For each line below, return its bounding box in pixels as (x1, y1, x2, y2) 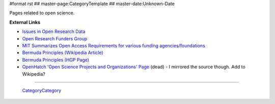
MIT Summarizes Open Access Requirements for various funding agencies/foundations (22, 42, 206, 48)
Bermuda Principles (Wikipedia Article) (22, 49, 104, 56)
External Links (9, 19, 41, 25)
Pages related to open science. (9, 10, 75, 16)
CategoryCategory (22, 87, 62, 93)
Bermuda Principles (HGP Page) (22, 57, 89, 63)
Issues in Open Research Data (22, 28, 86, 35)
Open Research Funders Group (22, 35, 88, 41)
